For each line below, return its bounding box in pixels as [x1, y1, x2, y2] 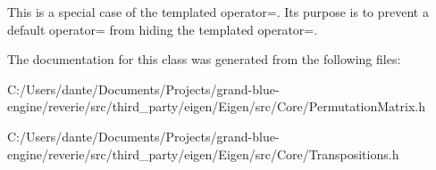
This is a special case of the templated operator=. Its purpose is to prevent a [7, 3, 429, 20]
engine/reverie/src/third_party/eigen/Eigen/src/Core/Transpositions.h [7, 144, 399, 163]
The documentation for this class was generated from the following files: [7, 50, 401, 69]
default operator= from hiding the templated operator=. [7, 20, 318, 38]
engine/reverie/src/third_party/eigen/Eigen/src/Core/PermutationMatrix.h [7, 97, 426, 116]
